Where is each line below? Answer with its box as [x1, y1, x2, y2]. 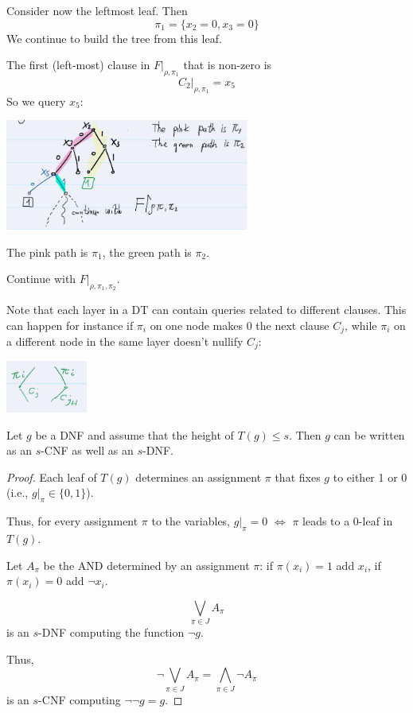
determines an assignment [135, 468, 262, 485]
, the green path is [102, 243, 192, 260]
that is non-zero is [183, 56, 272, 73]
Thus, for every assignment [6, 513, 138, 529]
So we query [6, 92, 66, 109]
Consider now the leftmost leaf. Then [6, 2, 188, 18]
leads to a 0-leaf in [302, 513, 393, 529]
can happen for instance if [6, 316, 134, 333]
